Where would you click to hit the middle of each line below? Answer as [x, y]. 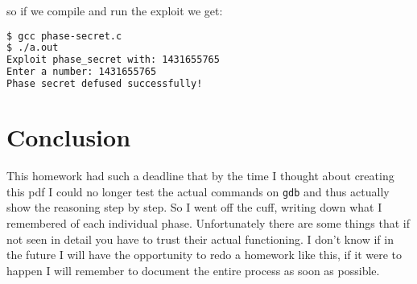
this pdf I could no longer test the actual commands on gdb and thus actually [198, 191]
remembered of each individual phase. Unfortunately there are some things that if [208, 222]
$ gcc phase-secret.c [64, 36]
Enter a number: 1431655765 [82, 72]
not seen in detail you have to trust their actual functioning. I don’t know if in [200, 239]
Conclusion [69, 137]
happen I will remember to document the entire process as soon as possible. [193, 270]
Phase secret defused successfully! [105, 84]
